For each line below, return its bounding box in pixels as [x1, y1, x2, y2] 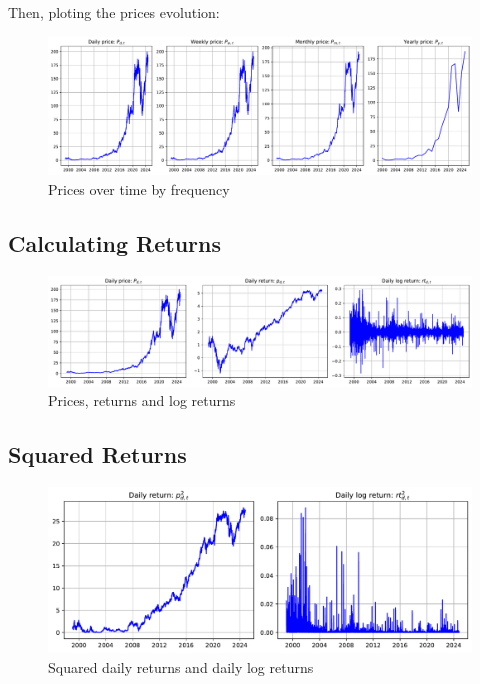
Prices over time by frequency [48, 178, 230, 199]
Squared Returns [8, 439, 187, 470]
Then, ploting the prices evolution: [8, 2, 220, 22]
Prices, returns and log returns [48, 390, 236, 411]
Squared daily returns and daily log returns [48, 656, 314, 677]
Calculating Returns [8, 227, 222, 258]
